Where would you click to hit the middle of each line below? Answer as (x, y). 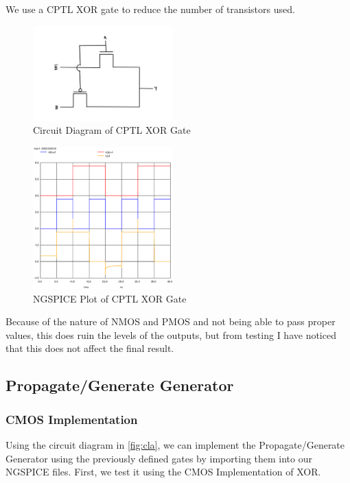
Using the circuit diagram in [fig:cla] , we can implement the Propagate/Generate (175, 444)
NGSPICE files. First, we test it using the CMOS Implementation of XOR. (163, 472)
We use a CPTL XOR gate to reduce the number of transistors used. (150, 9)
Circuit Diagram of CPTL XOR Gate (112, 130)
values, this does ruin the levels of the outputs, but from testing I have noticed (171, 334)
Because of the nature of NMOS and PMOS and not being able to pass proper (171, 321)
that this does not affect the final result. (90, 348)
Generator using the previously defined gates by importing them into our (159, 458)
